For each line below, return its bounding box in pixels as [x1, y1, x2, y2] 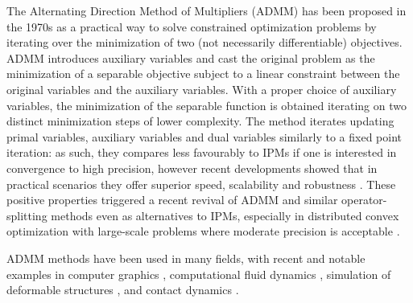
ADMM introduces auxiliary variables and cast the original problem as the [6, 49, 375, 66]
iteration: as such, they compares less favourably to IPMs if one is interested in [6, 144, 397, 161]
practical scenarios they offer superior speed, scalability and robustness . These [6, 175, 396, 192]
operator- [341, 191, 387, 208]
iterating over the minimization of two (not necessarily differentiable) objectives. [6, 34, 403, 51]
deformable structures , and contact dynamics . [6, 281, 239, 298]
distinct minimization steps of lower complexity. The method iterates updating [6, 113, 394, 129]
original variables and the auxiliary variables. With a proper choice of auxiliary [6, 80, 397, 97]
